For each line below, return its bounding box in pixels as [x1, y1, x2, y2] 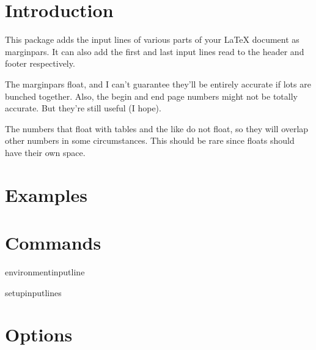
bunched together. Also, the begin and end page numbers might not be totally [5, 89, 298, 102]
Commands [5, 230, 101, 255]
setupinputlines [5, 286, 62, 299]
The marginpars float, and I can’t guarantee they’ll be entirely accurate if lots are [5, 77, 311, 90]
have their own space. [5, 146, 86, 158]
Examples [5, 182, 87, 207]
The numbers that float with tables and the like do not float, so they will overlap [5, 122, 309, 135]
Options [5, 322, 73, 347]
